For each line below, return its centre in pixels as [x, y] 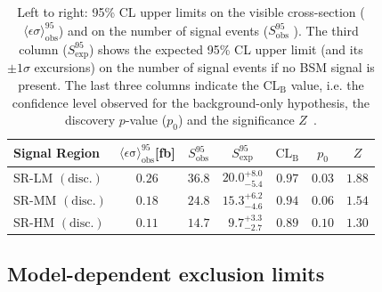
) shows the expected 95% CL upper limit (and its [226, 49]
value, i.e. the [327, 84]
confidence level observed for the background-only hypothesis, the [191, 102]
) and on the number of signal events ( [163, 30]
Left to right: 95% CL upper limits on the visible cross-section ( [191, 12]
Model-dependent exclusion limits [166, 274]
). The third [326, 30]
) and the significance [236, 120]
